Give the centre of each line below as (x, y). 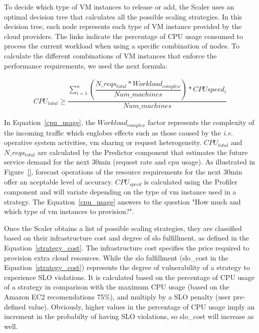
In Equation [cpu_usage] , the (50, 122)
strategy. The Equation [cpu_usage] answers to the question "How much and (122, 201)
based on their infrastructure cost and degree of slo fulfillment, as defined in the (127, 238)
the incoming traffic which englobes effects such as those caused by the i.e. (118, 132)
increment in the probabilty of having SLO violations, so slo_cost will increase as (129, 316)
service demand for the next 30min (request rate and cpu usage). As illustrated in (130, 162)
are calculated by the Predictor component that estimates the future (143, 152)
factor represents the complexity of (201, 122)
